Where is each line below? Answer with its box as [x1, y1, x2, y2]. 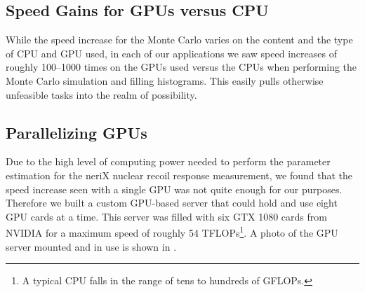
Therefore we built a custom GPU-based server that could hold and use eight [6, 195, 338, 210]
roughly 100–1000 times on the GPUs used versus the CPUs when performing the [6, 60, 357, 74]
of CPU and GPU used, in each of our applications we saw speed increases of [6, 46, 337, 60]
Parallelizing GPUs [6, 121, 147, 143]
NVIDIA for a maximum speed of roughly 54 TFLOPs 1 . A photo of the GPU [6, 223, 338, 239]
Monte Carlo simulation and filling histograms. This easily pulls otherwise [6, 73, 324, 88]
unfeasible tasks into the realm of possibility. [6, 87, 197, 102]
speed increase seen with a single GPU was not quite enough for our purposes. [6, 181, 343, 196]
